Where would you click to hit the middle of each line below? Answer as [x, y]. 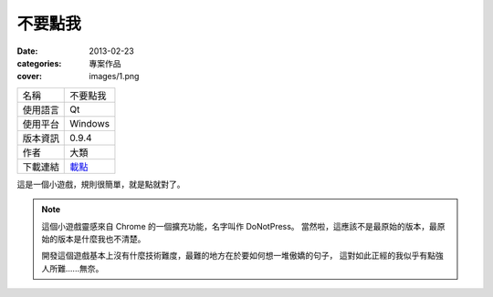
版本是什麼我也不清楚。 [101, 239]
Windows [89, 123]
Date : [27, 51]
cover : [30, 77]
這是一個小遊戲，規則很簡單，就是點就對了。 [101, 184]
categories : [39, 63]
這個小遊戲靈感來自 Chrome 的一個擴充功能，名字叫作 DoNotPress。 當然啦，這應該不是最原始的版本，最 [240, 226]
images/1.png [114, 77]
